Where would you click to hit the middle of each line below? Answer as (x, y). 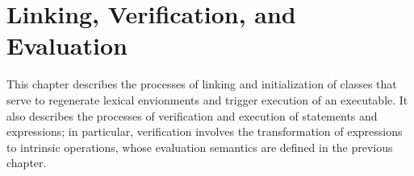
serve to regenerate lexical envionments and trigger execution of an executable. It (207, 99)
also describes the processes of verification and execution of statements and (192, 115)
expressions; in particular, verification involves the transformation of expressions (205, 131)
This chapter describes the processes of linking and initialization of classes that (202, 84)
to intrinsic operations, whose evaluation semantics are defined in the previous (200, 147)
